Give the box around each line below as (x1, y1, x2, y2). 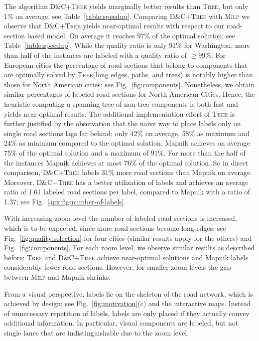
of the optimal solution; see (152, 30, 235, 40)
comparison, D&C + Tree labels (4, 167, 99, 177)
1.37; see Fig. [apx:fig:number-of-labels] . (4, 196, 126, 206)
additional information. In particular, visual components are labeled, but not (4, 318, 239, 328)
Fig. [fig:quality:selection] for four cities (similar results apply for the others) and (4, 232, 252, 243)
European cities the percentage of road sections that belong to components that (4, 59, 248, 70)
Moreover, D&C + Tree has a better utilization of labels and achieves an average (4, 176, 249, 187)
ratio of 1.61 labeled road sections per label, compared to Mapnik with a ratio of (4, 186, 250, 197)
